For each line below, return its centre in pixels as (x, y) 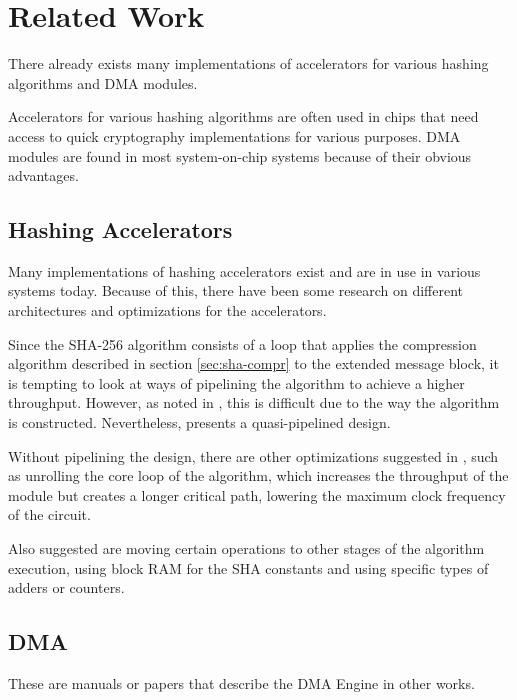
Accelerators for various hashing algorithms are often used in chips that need (243, 116)
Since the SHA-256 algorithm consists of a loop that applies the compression (242, 343)
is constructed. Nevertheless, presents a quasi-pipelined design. (199, 422)
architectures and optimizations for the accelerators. (167, 310)
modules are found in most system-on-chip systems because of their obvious (240, 155)
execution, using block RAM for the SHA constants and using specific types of (248, 567)
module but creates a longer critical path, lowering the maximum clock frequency (257, 494)
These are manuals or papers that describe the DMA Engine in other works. (241, 683)
